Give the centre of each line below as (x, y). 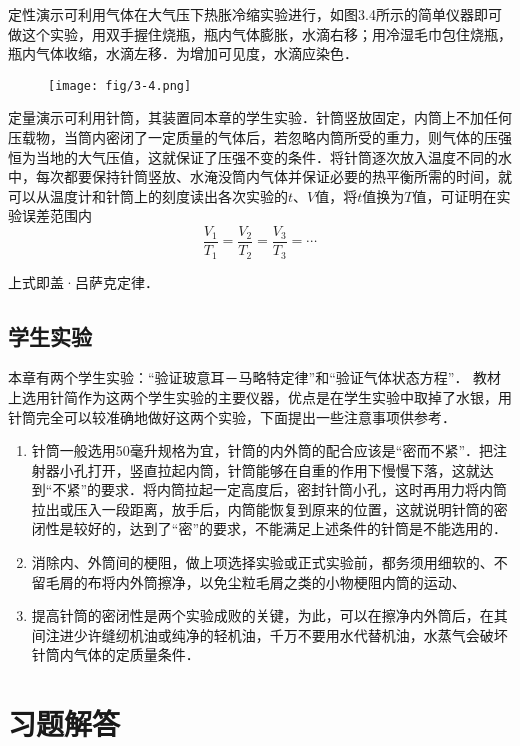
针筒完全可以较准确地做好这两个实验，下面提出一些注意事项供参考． (232, 416)
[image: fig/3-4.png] (120, 85)
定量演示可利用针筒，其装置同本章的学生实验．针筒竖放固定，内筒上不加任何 (260, 117)
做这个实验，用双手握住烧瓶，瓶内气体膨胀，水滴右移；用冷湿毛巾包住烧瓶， (260, 33)
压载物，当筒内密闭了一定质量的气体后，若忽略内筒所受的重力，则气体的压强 (260, 137)
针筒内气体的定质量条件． (115, 654)
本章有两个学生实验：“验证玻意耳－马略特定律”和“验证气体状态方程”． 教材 (255, 377)
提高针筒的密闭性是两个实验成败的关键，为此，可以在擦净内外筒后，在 (262, 615)
